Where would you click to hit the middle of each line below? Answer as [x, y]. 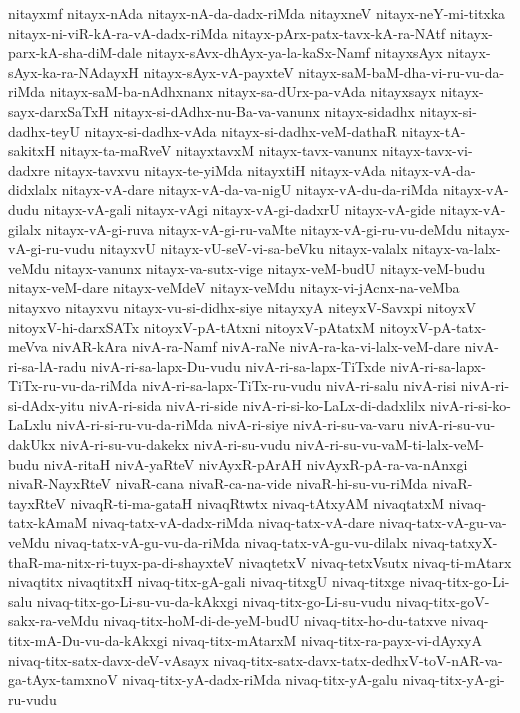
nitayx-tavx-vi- [427, 150]
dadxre [29, 169]
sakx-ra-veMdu [53, 620]
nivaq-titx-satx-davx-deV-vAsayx [108, 659]
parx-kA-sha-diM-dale [75, 52]
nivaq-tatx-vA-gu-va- [443, 522]
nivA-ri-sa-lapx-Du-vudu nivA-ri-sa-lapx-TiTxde [238, 365]
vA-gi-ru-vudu [51, 248]
